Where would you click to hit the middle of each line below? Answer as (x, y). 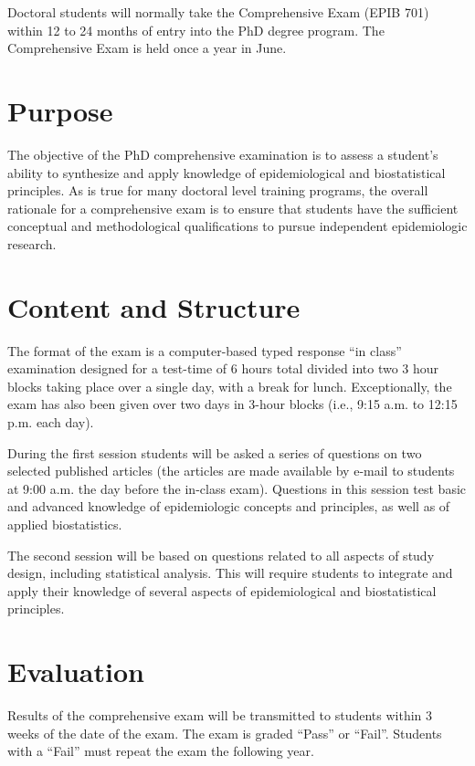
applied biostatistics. (65, 524)
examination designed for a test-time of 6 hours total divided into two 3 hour (223, 368)
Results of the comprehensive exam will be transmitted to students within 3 (220, 715)
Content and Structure (154, 306)
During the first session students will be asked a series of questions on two (215, 452)
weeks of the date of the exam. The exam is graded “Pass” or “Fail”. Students (225, 733)
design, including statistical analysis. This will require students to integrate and (230, 573)
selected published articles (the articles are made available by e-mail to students (231, 471)
